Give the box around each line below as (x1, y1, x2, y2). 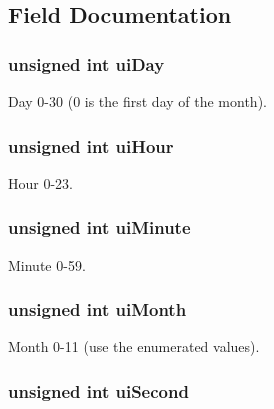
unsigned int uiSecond (8, 378, 189, 403)
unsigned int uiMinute (8, 215, 191, 240)
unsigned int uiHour (8, 133, 174, 158)
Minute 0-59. (8, 254, 86, 275)
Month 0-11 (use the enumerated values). (8, 336, 260, 357)
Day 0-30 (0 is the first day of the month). (8, 91, 267, 111)
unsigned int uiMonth (8, 297, 187, 322)
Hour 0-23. (8, 172, 73, 193)
